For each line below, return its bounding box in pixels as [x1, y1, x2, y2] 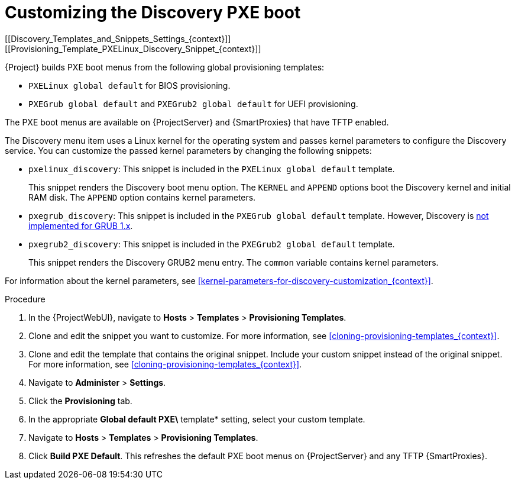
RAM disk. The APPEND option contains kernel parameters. [28, 192, 256, 202]
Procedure [5, 293, 46, 304]
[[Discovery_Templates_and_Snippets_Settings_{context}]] [5, 33, 231, 44]
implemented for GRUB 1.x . [28, 220, 133, 231]
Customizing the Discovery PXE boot [5, 2, 301, 22]
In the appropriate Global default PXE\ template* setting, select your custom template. [28, 414, 365, 424]
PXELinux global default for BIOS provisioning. [28, 80, 231, 91]
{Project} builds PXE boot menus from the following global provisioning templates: [5, 62, 325, 72]
